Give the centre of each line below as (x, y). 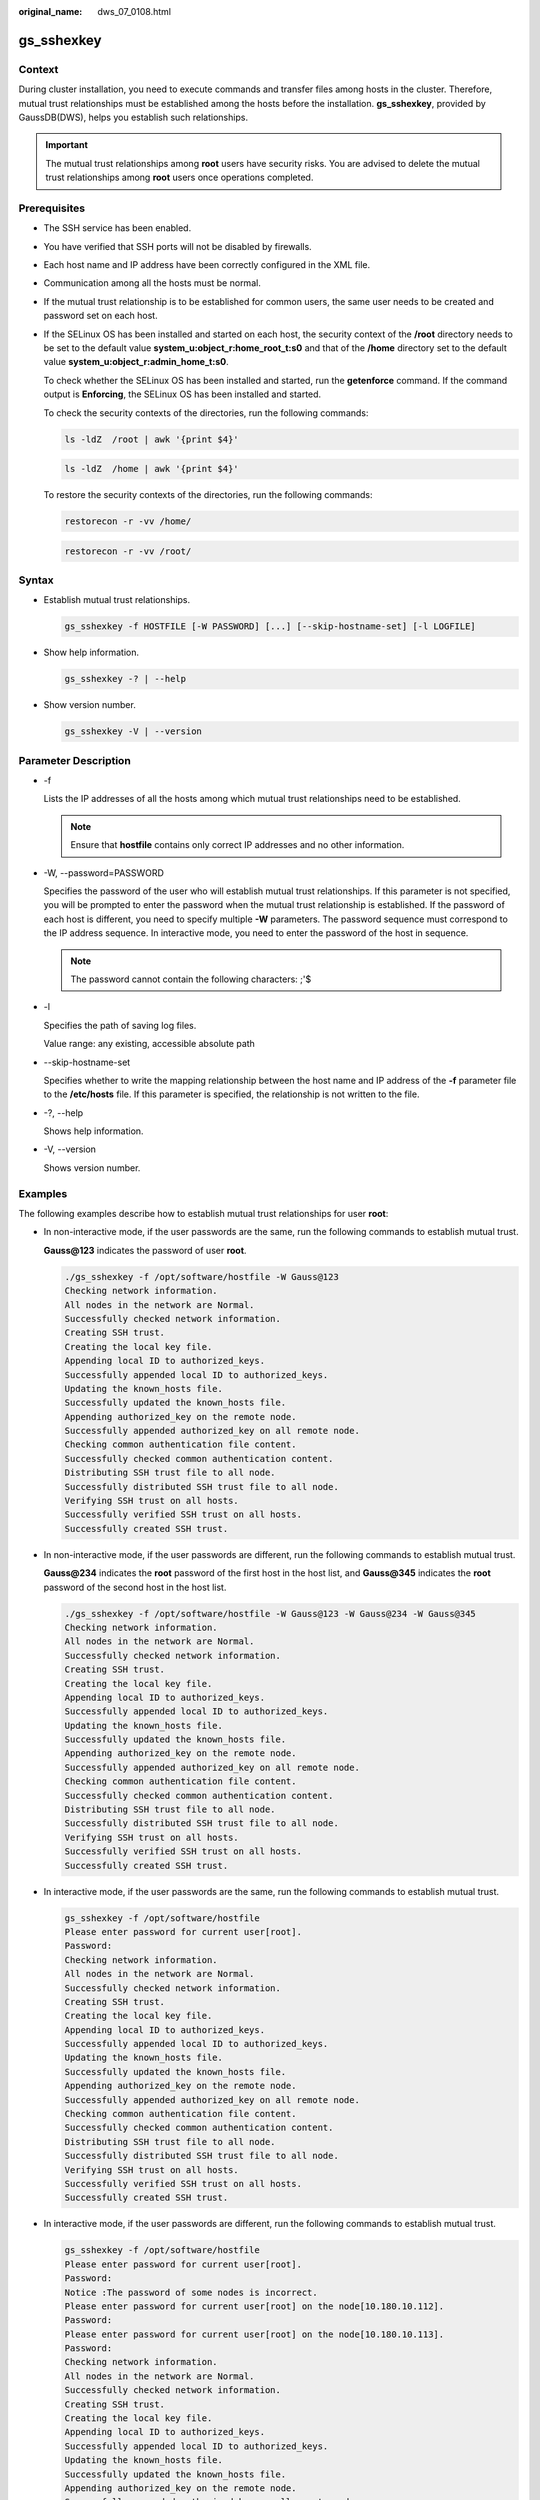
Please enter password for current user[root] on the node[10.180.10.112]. (254, 2306)
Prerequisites (51, 208)
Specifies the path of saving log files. (120, 1025)
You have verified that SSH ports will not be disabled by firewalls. (177, 246)
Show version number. (90, 705)
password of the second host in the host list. (135, 1587)
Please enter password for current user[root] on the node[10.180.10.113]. (254, 2334)
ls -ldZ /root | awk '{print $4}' (151, 439)
